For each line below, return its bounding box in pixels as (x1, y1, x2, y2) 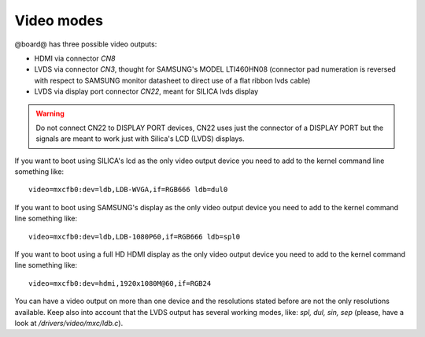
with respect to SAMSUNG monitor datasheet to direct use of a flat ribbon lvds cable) (34, 76, 311, 85)
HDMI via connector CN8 (34, 54, 116, 63)
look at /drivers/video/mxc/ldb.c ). (14, 318, 124, 328)
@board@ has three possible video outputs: (14, 39, 157, 49)
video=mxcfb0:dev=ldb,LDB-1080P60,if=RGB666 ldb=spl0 (28, 232, 240, 241)
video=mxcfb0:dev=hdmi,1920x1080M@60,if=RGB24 (28, 279, 212, 287)
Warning (35, 109, 65, 118)
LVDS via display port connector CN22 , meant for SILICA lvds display (34, 87, 259, 96)
